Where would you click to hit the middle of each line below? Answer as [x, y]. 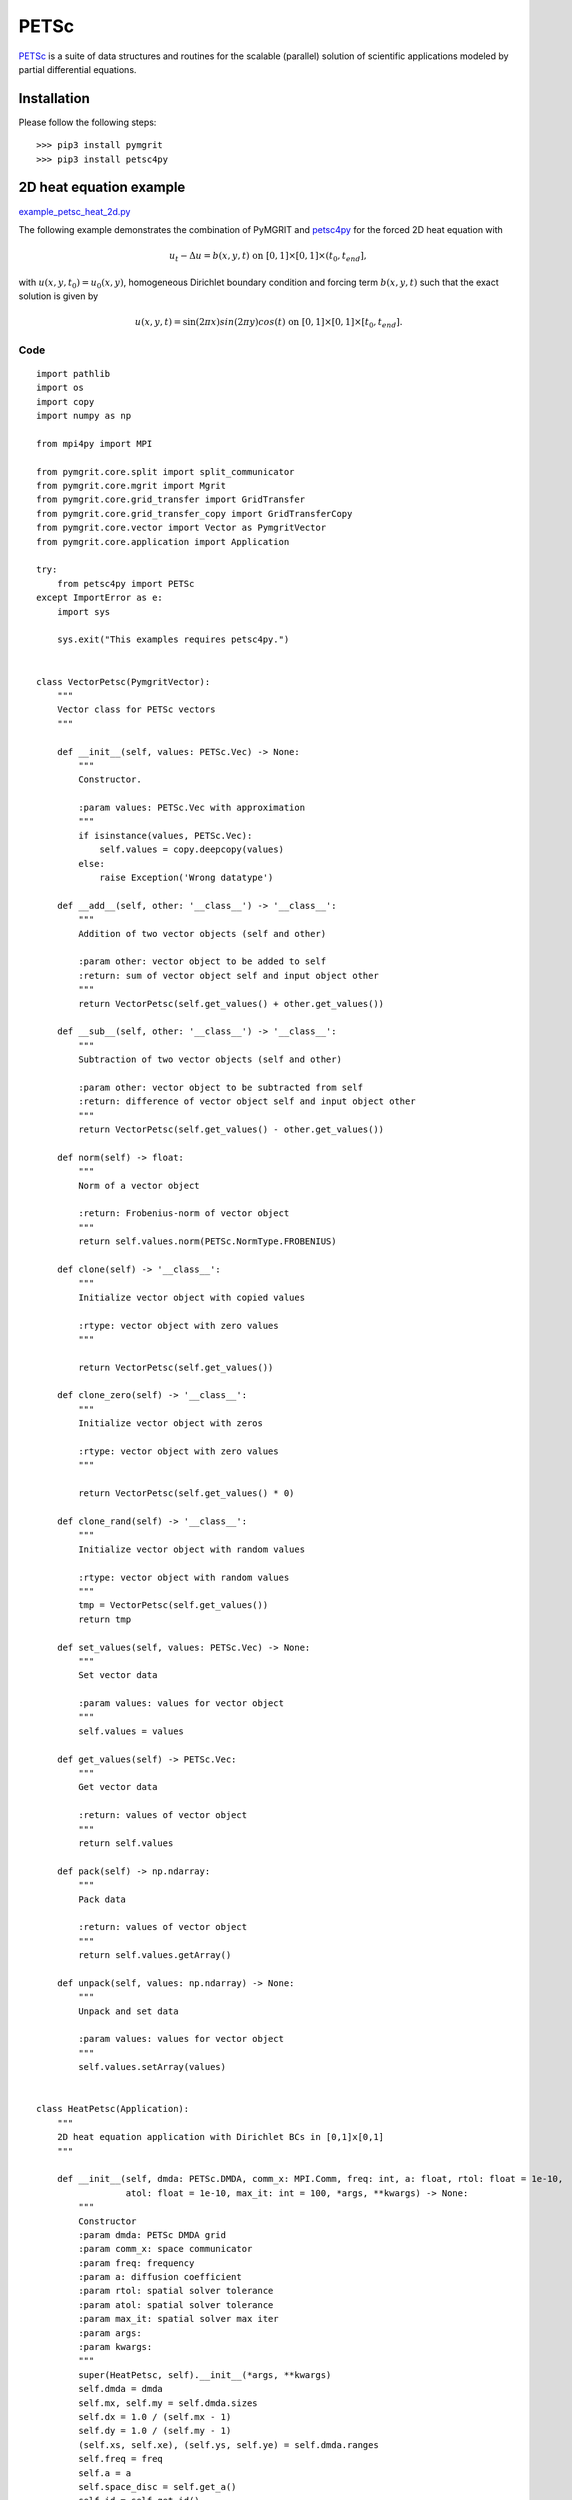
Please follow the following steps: [87, 122]
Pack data [102, 1899]
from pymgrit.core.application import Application [163, 541]
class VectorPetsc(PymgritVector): [123, 681]
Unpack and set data [128, 2011]
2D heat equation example [102, 187]
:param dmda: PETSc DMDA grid [152, 2234]
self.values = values [131, 1731]
